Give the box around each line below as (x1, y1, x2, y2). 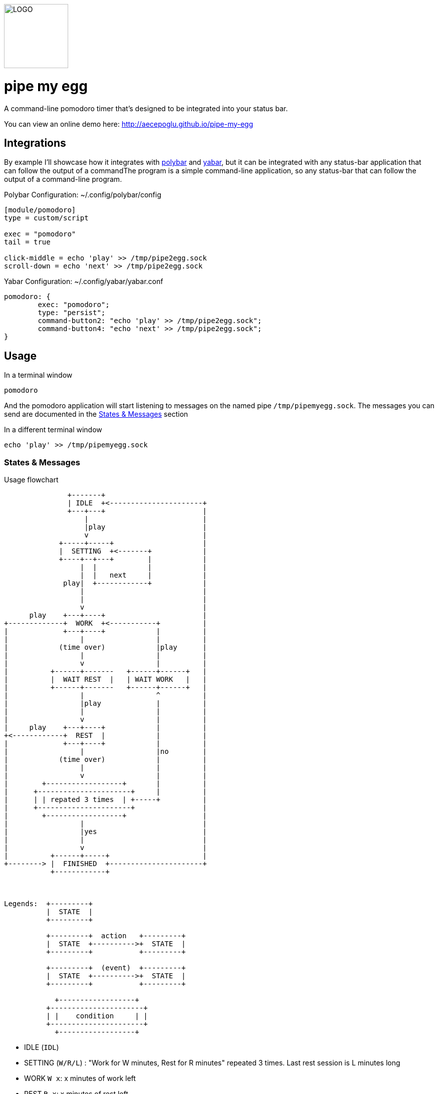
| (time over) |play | (4, 643, 207, 651)
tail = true (4, 238, 51, 246)
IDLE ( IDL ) (24, 1042, 59, 1051)
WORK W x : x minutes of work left (24, 1073, 136, 1082)
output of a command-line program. (4, 175, 122, 184)
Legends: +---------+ (4, 899, 93, 908)
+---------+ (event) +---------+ (46, 963, 186, 972)
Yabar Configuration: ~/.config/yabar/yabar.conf (4, 277, 163, 286)
